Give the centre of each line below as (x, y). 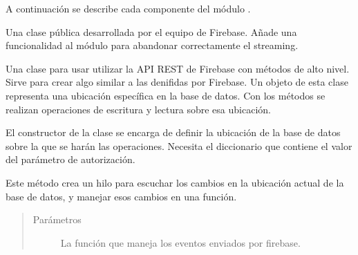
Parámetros (57, 219)
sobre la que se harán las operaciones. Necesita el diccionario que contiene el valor (179, 145)
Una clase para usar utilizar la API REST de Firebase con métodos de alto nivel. (178, 68)
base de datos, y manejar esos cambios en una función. (121, 196)
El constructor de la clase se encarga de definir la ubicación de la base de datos (173, 132)
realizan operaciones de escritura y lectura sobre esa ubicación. (138, 109)
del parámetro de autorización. (70, 159)
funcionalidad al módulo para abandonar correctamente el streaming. (152, 45)
